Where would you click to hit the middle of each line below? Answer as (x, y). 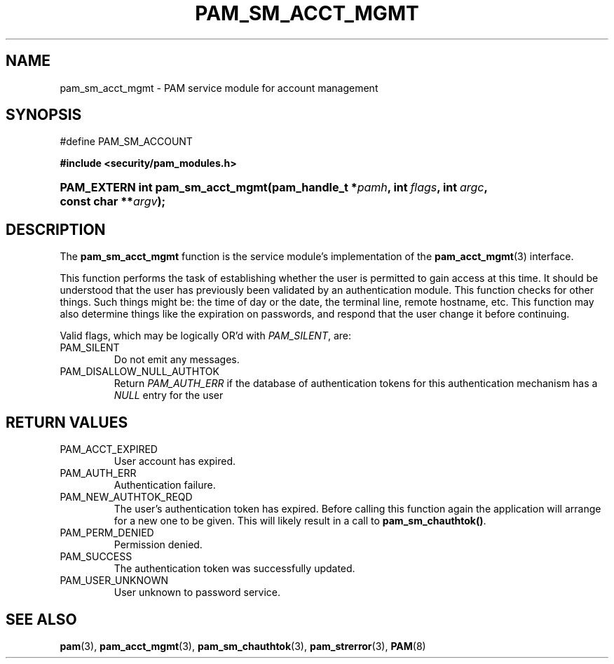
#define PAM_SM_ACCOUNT (126, 142)
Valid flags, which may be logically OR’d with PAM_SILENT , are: (206, 336)
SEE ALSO (41, 619)
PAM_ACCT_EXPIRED (109, 449)
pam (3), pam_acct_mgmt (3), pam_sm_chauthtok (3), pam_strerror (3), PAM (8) (243, 646)
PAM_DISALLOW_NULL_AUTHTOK (139, 372)
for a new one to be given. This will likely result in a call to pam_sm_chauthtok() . (300, 521)
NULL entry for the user (169, 395)
